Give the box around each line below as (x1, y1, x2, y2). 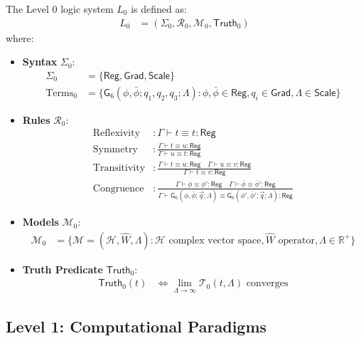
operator (278, 235, 315, 246)
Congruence (92, 183, 144, 194)
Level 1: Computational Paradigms (6, 315, 267, 337)
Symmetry (92, 144, 138, 154)
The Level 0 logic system (6, 1, 114, 16)
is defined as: (131, 1, 187, 16)
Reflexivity (92, 128, 141, 139)
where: (6, 30, 34, 45)
